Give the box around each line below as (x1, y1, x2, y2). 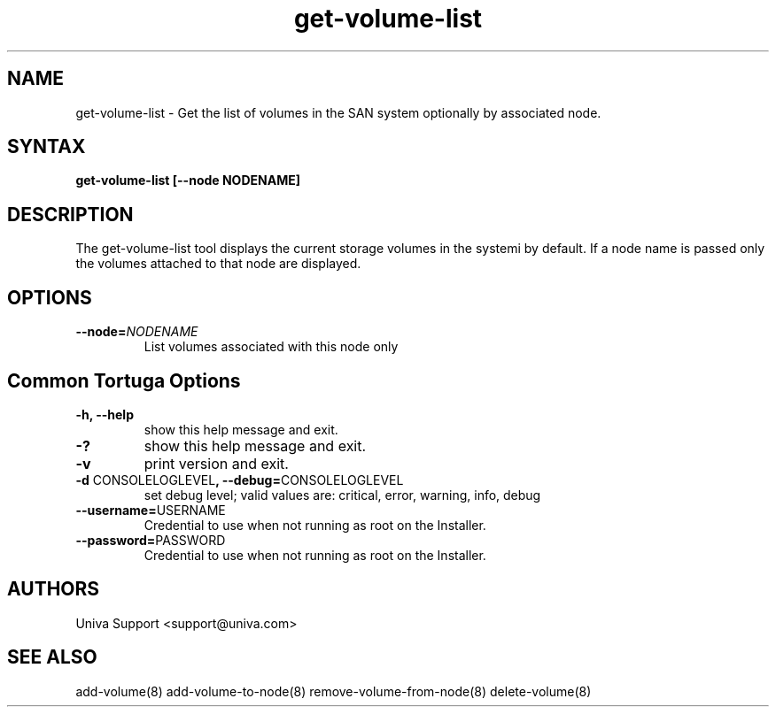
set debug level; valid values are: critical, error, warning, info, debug (144, 487, 541, 503)
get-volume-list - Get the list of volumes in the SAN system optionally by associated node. (75, 104, 601, 120)
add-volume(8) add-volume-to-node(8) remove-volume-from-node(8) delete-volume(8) (75, 683, 592, 699)
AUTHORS (7, 578, 100, 601)
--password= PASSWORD (75, 532, 226, 548)
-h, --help (75, 406, 134, 422)
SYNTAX (7, 135, 86, 158)
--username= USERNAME (75, 502, 226, 518)
